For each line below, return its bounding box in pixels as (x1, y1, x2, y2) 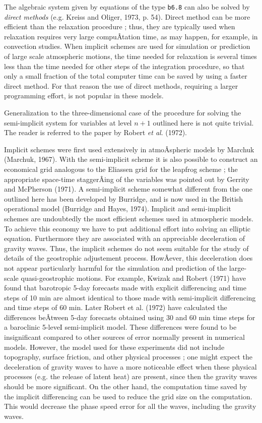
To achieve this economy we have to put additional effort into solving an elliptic (4, 223, 251, 233)
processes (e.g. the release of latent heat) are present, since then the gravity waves (4, 371, 257, 382)
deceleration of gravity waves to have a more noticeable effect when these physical (4, 361, 257, 372)
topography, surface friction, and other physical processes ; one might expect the (4, 351, 252, 362)
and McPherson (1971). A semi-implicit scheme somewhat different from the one (4, 184, 252, 194)
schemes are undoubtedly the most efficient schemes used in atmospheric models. (4, 213, 253, 223)
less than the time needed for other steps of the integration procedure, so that (4, 61, 245, 71)
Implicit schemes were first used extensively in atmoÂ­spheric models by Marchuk (4, 144, 254, 154)
